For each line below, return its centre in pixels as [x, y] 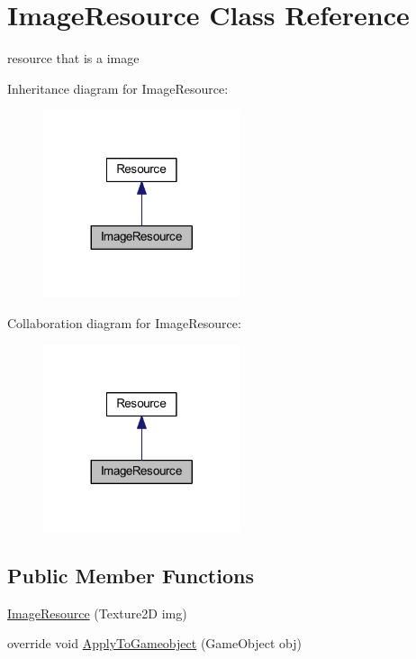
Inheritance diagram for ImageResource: [118, 88]
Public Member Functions [131, 576]
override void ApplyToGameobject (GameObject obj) [154, 643]
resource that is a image [73, 58]
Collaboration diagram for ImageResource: [124, 322]
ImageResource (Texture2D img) [97, 613]
